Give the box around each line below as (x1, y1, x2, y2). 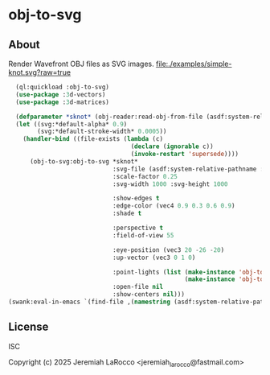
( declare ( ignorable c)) (130, 142, 215, 150)
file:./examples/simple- (155, 59, 232, 68)
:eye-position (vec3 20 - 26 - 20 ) (112, 245, 225, 254)
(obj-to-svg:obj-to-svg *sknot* (29, 157, 138, 166)
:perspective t (112, 224, 163, 232)
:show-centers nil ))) (112, 291, 185, 299)
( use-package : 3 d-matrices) (15, 98, 110, 106)
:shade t (112, 209, 142, 218)
